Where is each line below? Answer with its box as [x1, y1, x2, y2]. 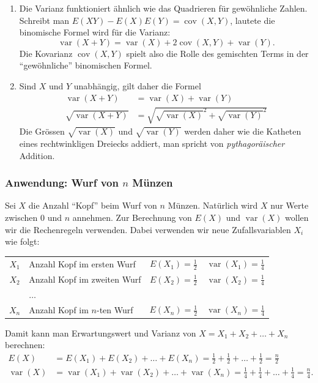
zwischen [5, 210, 38, 223]
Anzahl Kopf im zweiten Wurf [29, 272, 141, 285]
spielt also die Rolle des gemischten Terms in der [126, 46, 309, 59]
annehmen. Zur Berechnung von [72, 210, 192, 223]
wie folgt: [5, 235, 40, 248]
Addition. [19, 149, 55, 162]
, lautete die [230, 13, 275, 26]
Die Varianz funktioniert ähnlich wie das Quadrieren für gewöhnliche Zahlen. [19, 2, 308, 14]
